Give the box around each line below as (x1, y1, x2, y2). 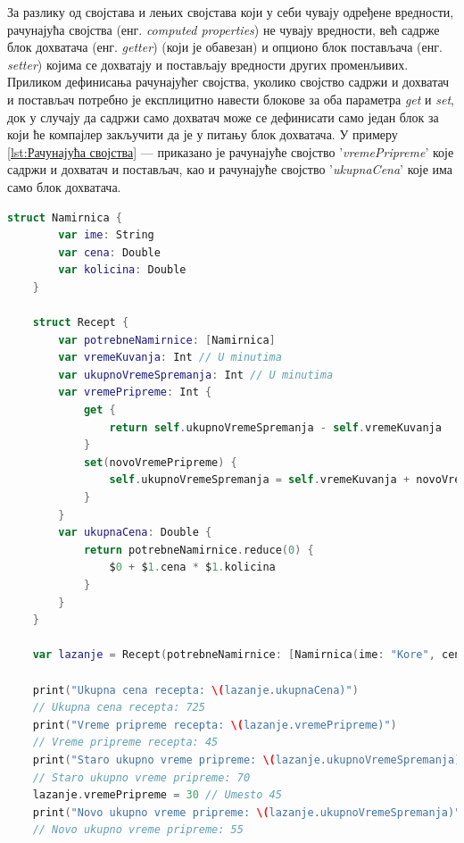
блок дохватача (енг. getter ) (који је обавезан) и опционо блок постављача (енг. (7, 38, 443, 56)
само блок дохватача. (7, 177, 121, 196)
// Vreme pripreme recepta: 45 (32, 736, 219, 749)
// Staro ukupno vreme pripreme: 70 (32, 771, 251, 784)
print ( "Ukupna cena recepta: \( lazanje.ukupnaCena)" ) (32, 683, 359, 697)
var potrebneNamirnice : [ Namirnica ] (58, 333, 276, 346)
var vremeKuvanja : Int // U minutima (58, 351, 282, 364)
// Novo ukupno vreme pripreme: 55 (32, 823, 244, 837)
